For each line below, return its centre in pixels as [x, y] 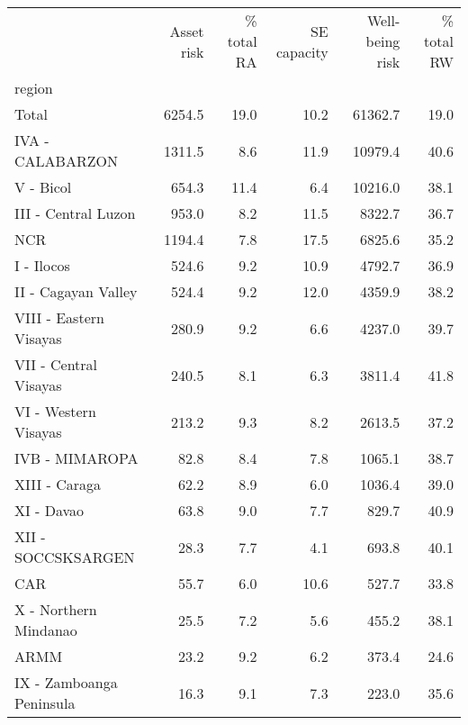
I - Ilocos [42, 265]
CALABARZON [66, 161]
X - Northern [56, 609]
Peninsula [45, 703]
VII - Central [56, 364]
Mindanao [46, 630]
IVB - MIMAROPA [76, 458]
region [34, 88]
